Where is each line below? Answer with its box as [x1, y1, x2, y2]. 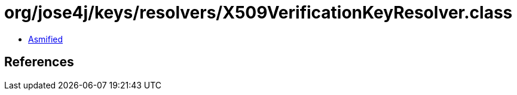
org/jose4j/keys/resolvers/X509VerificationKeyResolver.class [4, 2, 513, 23]
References [4, 54, 74, 70]
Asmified [28, 33, 63, 44]
